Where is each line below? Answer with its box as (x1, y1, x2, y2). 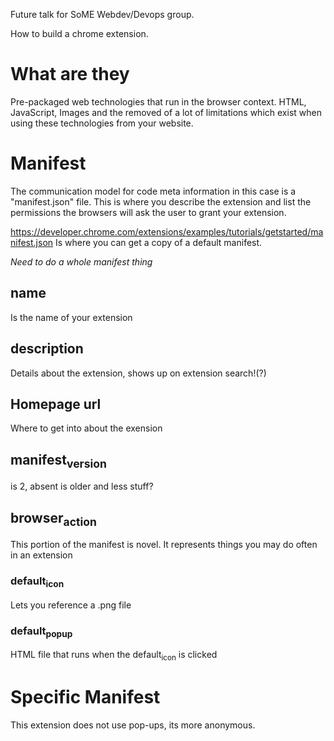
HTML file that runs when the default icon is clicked (10, 649, 218, 663)
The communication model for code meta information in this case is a (10, 185, 297, 197)
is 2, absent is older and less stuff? (10, 480, 154, 493)
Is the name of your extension (10, 311, 133, 323)
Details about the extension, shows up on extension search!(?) (10, 367, 267, 379)
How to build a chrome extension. (10, 28, 149, 39)
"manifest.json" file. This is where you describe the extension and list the (10, 195, 312, 208)
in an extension (10, 549, 73, 561)
